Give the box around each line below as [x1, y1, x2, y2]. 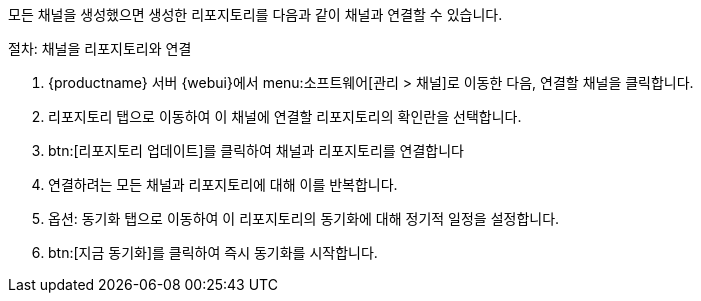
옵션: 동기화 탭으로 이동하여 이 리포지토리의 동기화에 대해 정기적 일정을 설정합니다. [48, 210, 560, 227]
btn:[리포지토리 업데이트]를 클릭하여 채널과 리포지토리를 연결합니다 [48, 142, 464, 159]
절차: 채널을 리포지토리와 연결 [8, 40, 192, 57]
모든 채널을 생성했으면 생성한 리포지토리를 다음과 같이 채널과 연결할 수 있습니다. [8, 6, 503, 23]
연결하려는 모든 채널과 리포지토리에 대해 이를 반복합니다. [48, 176, 398, 193]
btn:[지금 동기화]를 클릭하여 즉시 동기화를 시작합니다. [48, 244, 378, 261]
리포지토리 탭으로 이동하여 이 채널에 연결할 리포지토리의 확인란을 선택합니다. [48, 108, 522, 125]
